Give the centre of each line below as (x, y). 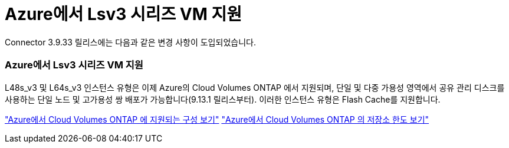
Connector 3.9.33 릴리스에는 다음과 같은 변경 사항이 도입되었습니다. (130, 42)
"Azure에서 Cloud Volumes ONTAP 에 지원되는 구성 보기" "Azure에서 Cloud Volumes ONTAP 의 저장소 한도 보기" (217, 119)
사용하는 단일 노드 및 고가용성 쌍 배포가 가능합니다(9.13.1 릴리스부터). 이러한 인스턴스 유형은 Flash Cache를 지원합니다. (223, 99)
